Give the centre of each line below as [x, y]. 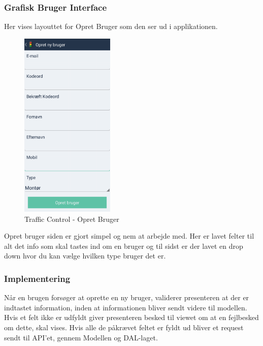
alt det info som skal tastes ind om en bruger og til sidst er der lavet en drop [124, 246]
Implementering [37, 278]
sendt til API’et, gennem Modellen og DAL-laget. [81, 337]
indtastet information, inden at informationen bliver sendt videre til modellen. [126, 307]
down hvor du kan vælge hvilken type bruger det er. [85, 256]
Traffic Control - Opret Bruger [72, 219]
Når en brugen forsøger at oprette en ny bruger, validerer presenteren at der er [127, 297]
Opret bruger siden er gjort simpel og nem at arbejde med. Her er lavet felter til [129, 236]
